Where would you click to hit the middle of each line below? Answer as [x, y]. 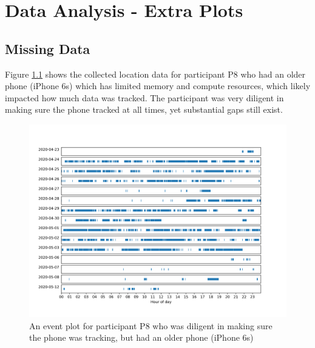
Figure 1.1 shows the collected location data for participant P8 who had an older [155, 74]
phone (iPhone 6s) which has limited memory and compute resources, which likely [158, 86]
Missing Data [48, 48]
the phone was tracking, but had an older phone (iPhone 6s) [141, 337]
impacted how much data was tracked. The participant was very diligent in [144, 97]
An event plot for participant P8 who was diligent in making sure [151, 325]
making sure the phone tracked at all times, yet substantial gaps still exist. [144, 109]
